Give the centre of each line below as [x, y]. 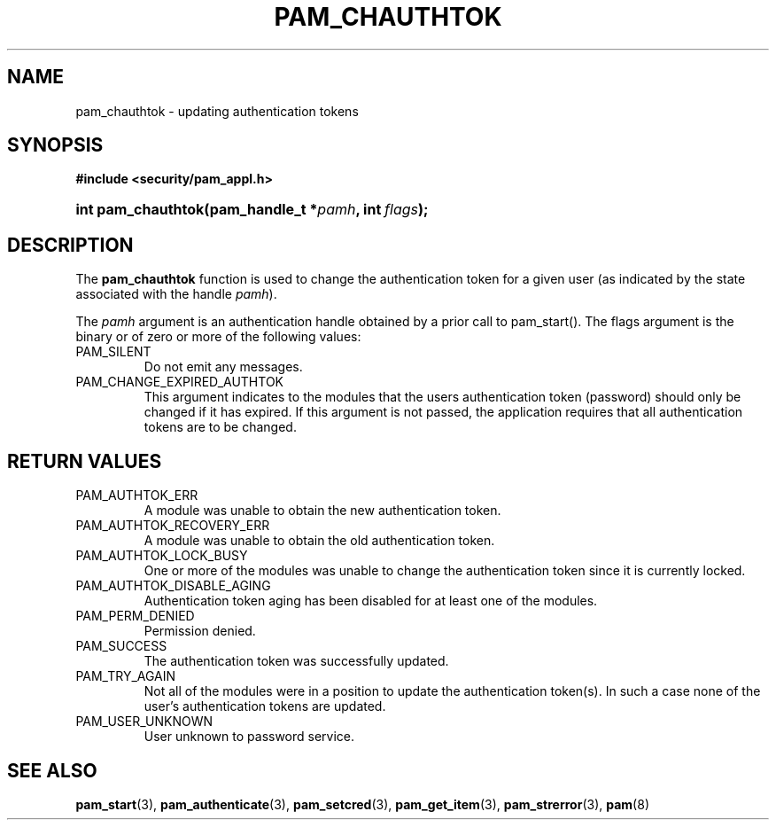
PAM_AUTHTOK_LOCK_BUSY [162, 556]
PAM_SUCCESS [121, 646]
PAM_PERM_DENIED [135, 616]
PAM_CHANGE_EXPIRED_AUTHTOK [179, 382]
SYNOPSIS [55, 145]
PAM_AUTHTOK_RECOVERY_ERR [173, 526]
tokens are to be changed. [220, 427]
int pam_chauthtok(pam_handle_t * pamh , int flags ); [252, 210]
